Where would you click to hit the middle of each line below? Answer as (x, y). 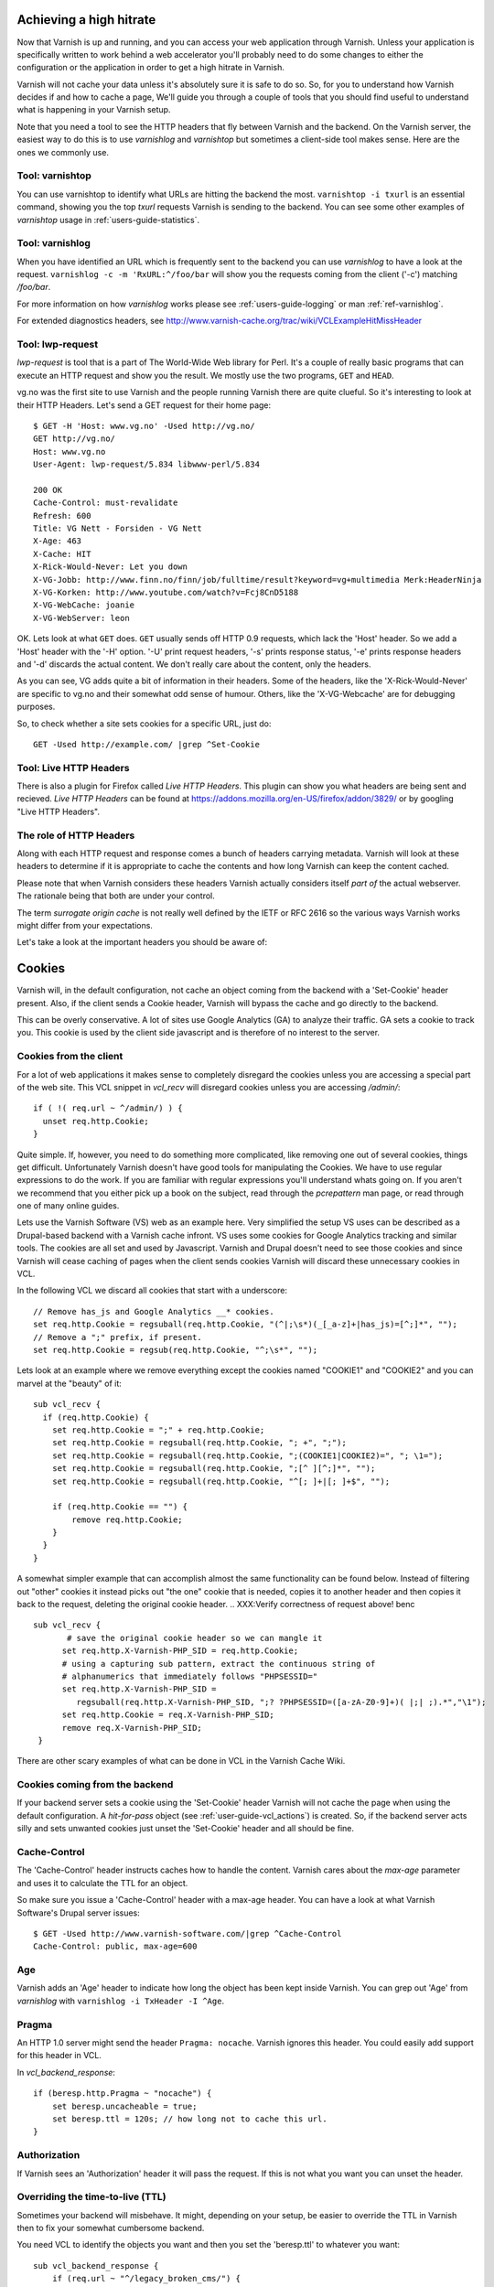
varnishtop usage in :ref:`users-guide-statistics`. (108, 220)
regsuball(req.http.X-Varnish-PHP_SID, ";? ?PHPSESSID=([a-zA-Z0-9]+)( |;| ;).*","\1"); (281, 1702)
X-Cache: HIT (62, 554)
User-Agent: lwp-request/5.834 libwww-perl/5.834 (147, 465)
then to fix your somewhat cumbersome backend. (111, 2228)
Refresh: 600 (62, 515)
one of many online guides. (68, 1206)
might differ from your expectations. (85, 925)
